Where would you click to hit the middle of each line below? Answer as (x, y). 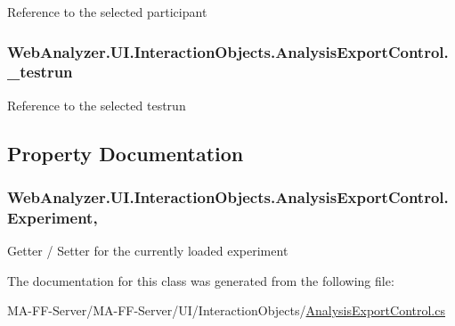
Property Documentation (126, 153)
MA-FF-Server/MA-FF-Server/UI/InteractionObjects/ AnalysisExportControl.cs (226, 310)
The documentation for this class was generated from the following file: (201, 280)
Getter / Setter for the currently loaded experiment (148, 251)
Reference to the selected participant (107, 12)
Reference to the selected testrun (97, 105)
